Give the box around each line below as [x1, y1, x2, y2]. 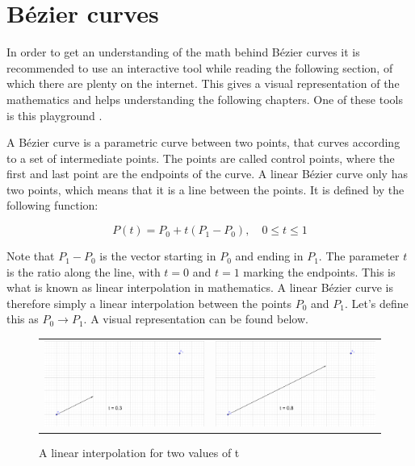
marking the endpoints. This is [243, 263, 396, 280]
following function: [6, 197, 99, 214]
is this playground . [6, 106, 103, 123]
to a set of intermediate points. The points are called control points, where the [6, 149, 395, 166]
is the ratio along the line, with [6, 263, 161, 280]
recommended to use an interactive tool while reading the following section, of [6, 59, 393, 76]
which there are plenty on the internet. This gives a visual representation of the [6, 75, 400, 92]
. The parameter [318, 248, 400, 264]
